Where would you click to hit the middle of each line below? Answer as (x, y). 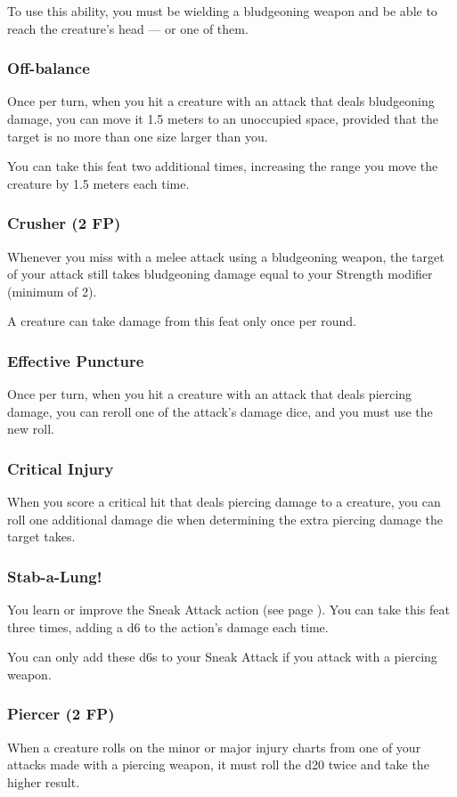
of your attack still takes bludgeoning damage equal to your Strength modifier (220, 274)
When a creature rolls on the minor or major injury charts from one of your (214, 747)
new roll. (31, 429)
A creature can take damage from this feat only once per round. (182, 321)
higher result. (44, 781)
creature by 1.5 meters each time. (98, 183)
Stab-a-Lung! (55, 576)
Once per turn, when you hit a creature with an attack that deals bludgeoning (221, 101)
